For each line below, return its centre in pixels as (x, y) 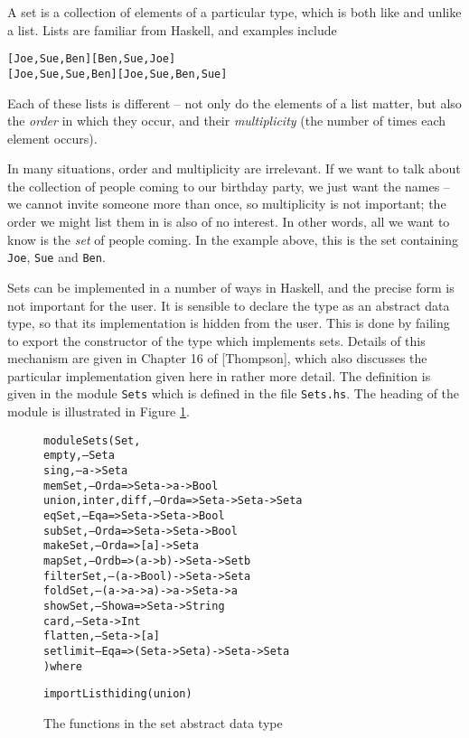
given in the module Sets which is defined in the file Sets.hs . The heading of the (234, 393)
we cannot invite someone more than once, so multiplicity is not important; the (227, 204)
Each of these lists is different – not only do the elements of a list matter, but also (234, 103)
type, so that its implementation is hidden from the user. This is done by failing (229, 323)
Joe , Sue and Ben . (56, 257)
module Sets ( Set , (92, 440)
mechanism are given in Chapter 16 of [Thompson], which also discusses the (217, 358)
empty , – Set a (79, 456)
